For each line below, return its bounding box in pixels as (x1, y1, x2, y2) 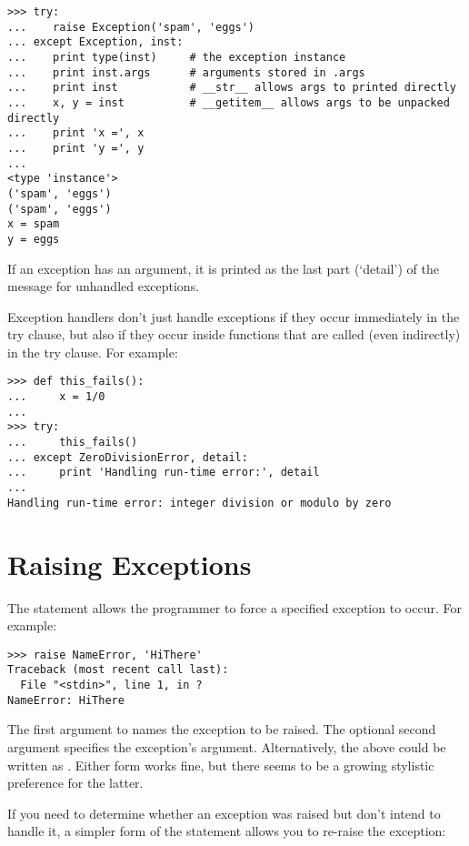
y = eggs (7, 232, 60, 246)
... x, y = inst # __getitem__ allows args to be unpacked (7, 96, 450, 109)
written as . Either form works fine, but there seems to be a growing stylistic (7, 755, 434, 774)
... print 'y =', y (7, 141, 145, 155)
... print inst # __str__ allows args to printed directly (7, 81, 456, 95)
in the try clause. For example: (7, 342, 178, 361)
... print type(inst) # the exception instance (7, 50, 346, 64)
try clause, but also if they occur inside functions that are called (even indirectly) (7, 325, 461, 344)
